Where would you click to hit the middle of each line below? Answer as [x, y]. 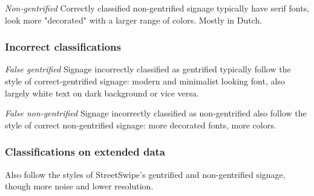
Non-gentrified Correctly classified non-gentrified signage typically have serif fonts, [157, 8]
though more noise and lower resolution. [79, 186]
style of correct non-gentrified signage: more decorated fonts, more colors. [141, 125]
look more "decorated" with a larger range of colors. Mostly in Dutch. [134, 20]
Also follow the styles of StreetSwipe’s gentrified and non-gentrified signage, [145, 174]
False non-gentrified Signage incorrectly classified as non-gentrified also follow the [156, 113]
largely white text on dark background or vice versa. [102, 93]
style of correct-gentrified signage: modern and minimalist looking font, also [145, 81]
